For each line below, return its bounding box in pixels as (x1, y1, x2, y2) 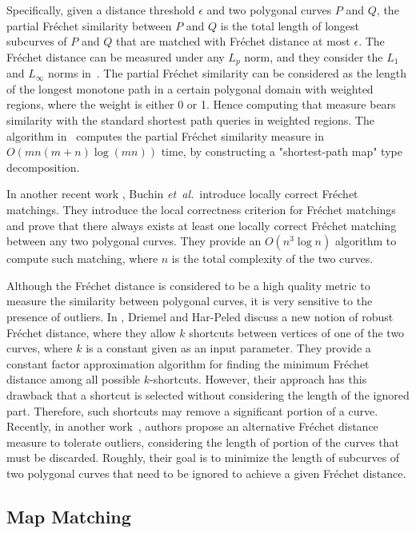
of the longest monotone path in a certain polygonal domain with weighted (6, 80, 374, 97)
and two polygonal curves (206, 2, 332, 18)
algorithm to (334, 233, 397, 249)
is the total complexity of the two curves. (171, 250, 374, 267)
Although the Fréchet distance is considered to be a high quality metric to (6, 276, 370, 293)
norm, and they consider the (244, 48, 383, 65)
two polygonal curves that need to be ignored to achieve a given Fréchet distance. (6, 464, 406, 481)
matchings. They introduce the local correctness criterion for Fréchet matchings (6, 201, 396, 217)
